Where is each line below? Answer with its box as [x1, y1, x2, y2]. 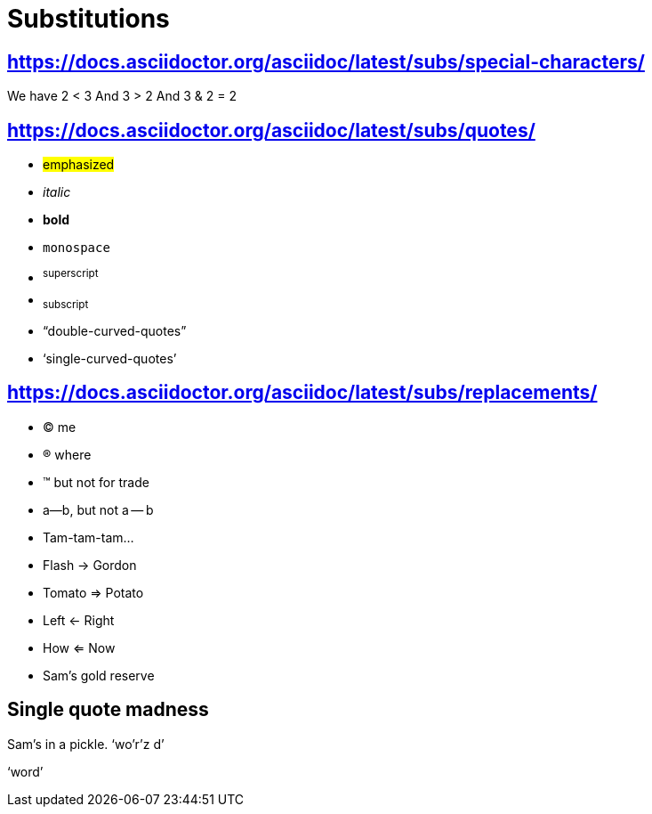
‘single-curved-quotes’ [43, 350, 177, 366]
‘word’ [7, 763, 44, 779]
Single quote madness [7, 698, 209, 721]
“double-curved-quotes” [43, 322, 187, 338]
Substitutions [7, 4, 170, 34]
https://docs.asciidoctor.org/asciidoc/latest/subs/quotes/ [7, 118, 535, 142]
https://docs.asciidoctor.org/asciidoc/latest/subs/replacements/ [7, 381, 598, 404]
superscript [43, 267, 99, 281]
